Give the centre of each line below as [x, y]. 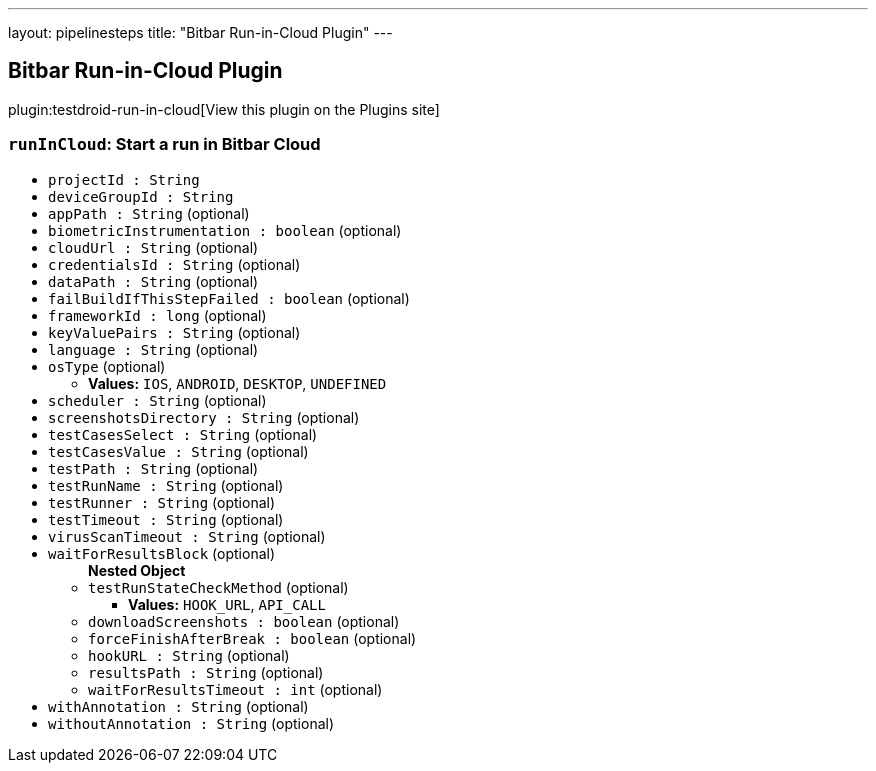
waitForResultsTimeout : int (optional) [235, 689]
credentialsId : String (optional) [174, 264]
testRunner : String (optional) [162, 502]
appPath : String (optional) [149, 213]
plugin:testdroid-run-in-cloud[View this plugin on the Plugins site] [224, 109]
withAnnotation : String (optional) [178, 706]
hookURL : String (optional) [189, 655]
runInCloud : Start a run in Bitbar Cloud [164, 144]
